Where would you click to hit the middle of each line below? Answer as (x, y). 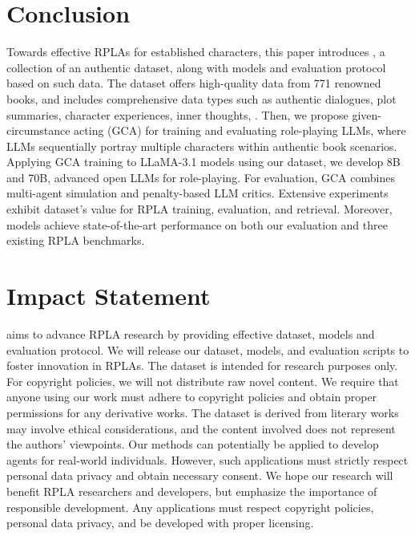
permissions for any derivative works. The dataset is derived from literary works (203, 412)
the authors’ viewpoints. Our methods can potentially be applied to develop (193, 444)
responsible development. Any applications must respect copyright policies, (190, 507)
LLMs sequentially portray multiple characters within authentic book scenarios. (202, 146)
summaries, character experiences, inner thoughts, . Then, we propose (177, 114)
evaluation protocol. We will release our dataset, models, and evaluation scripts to (208, 349)
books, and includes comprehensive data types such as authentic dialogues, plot (201, 98)
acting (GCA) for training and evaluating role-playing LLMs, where (240, 130)
